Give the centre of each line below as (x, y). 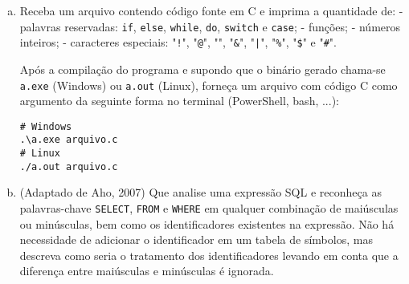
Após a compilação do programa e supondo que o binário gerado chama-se (202, 69)
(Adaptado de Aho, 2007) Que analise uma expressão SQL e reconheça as (200, 192)
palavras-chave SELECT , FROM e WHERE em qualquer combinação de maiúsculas (209, 207)
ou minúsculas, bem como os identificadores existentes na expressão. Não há (207, 223)
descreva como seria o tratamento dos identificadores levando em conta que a (209, 255)
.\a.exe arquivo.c (69, 140)
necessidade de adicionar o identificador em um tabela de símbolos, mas (196, 239)
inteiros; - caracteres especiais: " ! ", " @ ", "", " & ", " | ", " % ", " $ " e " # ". (178, 42)
